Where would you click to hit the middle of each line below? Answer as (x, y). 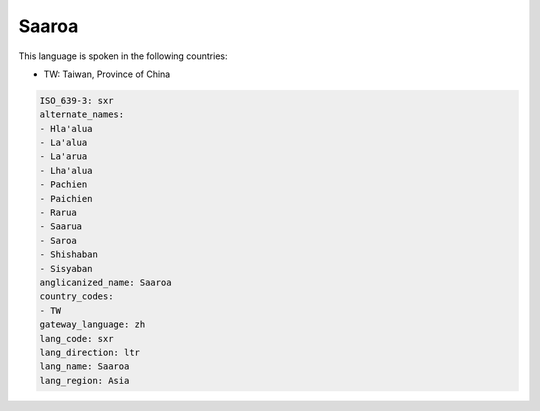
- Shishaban (69, 254)
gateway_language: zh (92, 324)
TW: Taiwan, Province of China (107, 74)
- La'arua (63, 156)
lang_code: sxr (76, 338)
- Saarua (61, 226)
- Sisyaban (66, 268)
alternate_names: (82, 114)
